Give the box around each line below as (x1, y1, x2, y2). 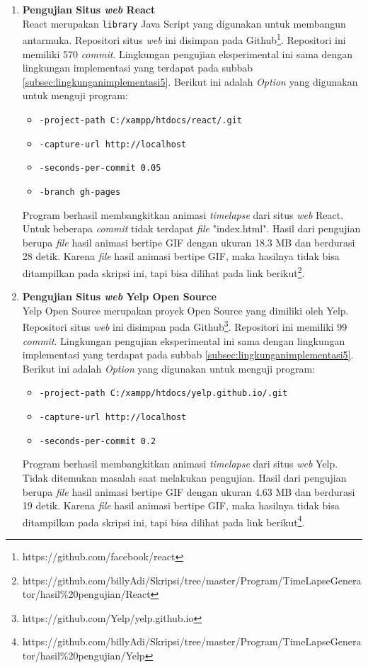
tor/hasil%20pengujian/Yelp (22, 647, 145, 662)
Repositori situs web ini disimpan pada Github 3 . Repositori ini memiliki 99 (22, 317, 347, 334)
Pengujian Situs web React (22, 2, 156, 16)
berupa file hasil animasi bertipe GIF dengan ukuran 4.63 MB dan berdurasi (22, 484, 355, 499)
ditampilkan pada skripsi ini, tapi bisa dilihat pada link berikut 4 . (22, 512, 305, 529)
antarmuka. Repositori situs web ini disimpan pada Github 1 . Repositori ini (22, 30, 346, 47)
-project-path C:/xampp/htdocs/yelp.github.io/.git (39, 388, 288, 399)
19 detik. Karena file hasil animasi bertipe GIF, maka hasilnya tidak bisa (22, 498, 340, 513)
